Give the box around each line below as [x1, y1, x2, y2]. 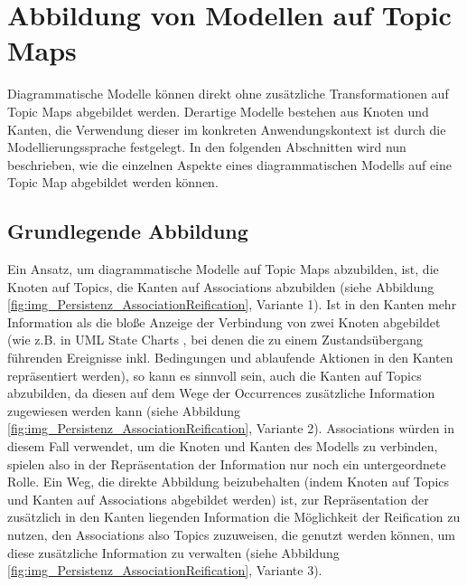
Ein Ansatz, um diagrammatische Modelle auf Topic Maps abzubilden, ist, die [7, 260, 439, 279]
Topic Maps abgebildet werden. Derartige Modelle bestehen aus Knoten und [7, 101, 429, 120]
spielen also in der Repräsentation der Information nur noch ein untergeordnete [7, 454, 446, 473]
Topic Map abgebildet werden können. [7, 173, 219, 192]
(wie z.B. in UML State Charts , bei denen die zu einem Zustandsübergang [7, 330, 424, 349]
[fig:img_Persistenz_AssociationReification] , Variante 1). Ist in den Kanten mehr [7, 295, 457, 314]
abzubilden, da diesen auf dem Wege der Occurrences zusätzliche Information [7, 383, 435, 402]
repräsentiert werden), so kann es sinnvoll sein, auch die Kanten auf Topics [7, 365, 422, 384]
